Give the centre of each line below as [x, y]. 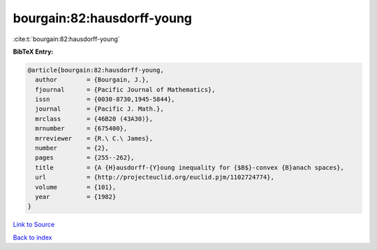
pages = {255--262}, [85, 158]
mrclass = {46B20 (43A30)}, [94, 119]
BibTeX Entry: [33, 52]
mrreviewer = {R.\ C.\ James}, [94, 138]
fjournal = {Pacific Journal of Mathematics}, [125, 89]
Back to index [32, 237]
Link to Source [34, 225]
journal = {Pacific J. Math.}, [99, 109]
